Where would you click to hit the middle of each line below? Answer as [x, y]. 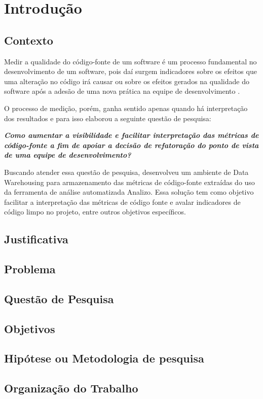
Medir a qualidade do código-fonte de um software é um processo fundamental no [130, 61]
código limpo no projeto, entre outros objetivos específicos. [95, 212]
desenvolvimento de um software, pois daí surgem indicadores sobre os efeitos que [130, 71]
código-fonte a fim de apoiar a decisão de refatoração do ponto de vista [131, 145]
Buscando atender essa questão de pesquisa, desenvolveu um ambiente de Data [126, 172]
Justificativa [36, 239]
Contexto [29, 40]
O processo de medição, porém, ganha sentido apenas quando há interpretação [126, 108]
